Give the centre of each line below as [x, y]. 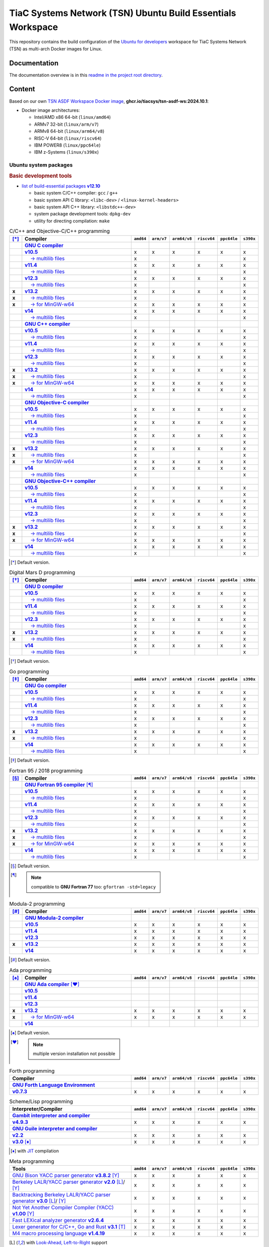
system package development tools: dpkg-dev [82, 214]
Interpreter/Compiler [37, 1109]
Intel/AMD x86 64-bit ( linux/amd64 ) [72, 117]
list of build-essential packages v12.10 [61, 186]
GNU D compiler [44, 587]
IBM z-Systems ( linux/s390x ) [67, 152]
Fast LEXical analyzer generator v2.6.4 [58, 1220]
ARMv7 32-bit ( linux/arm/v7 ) [67, 124]
